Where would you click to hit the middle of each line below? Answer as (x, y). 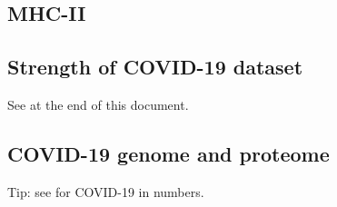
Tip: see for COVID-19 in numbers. (106, 191)
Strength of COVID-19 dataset (155, 67)
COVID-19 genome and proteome (168, 153)
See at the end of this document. (98, 104)
